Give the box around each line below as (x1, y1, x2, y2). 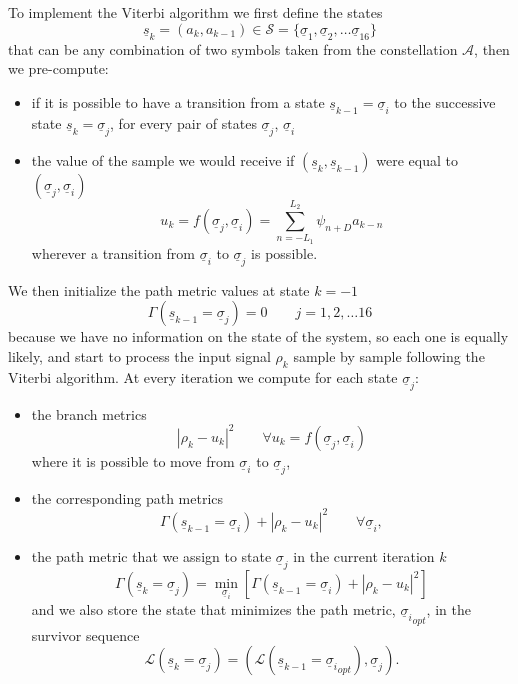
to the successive (394, 91, 496, 112)
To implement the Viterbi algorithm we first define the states (8, 2, 383, 22)
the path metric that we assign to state (31, 545, 272, 566)
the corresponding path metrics (31, 487, 224, 508)
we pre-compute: (8, 58, 109, 79)
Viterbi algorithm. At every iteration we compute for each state (8, 366, 398, 387)
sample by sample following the (293, 345, 485, 366)
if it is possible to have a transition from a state (31, 91, 325, 112)
